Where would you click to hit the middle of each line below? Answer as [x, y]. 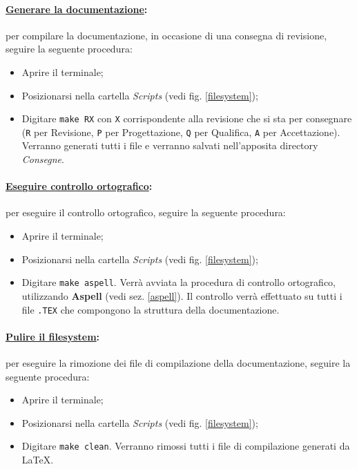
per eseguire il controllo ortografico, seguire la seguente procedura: [146, 212]
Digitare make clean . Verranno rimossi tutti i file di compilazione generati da [186, 446]
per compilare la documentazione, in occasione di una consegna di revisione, [166, 35]
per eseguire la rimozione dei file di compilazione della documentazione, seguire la [178, 362]
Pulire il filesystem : [53, 336]
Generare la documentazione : [77, 9]
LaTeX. [38, 459]
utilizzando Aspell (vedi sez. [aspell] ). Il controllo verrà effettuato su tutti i [182, 295]
